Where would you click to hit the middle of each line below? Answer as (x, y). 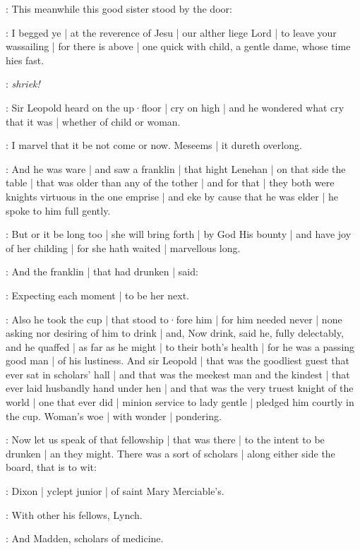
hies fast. (25, 60)
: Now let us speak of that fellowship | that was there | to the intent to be (165, 440)
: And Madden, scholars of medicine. (85, 538)
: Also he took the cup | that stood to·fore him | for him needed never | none (174, 319)
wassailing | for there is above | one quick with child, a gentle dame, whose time (178, 46)
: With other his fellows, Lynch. (74, 514)
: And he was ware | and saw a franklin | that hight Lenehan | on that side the (176, 168)
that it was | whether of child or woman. (93, 121)
